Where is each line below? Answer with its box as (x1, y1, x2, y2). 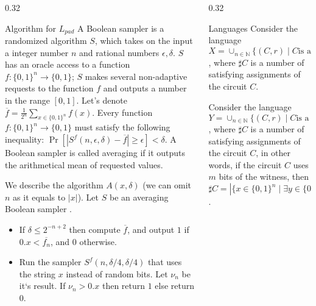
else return (155, 279, 195, 292)
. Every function (92, 105, 153, 118)
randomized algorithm (5, 34, 87, 47)
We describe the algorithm (5, 179, 104, 191)
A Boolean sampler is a (77, 21, 164, 34)
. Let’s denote (76, 94, 127, 107)
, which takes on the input (94, 34, 193, 47)
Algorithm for (5, 21, 57, 34)
